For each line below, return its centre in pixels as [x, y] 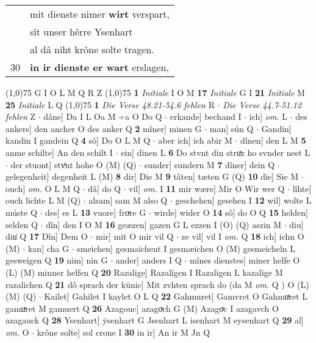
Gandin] [276, 128]
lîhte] [302, 188]
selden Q [22, 224]
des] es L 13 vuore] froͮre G [96, 212]
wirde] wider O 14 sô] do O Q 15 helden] [231, 212]
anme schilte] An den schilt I [59, 152]
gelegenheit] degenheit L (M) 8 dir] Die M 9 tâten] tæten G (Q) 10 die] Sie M [152, 176]
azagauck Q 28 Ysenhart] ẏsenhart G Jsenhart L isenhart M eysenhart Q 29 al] [155, 320]
